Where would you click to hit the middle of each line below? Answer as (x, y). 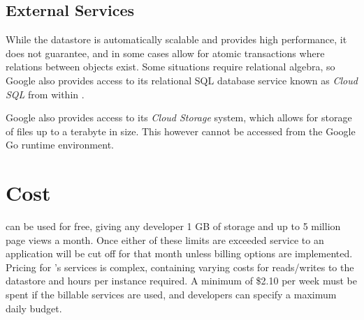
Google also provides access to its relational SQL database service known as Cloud (182, 80)
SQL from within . (45, 94)
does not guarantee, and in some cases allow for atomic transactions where (165, 53)
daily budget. (34, 308)
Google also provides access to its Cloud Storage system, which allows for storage (179, 117)
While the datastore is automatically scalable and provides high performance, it (176, 39)
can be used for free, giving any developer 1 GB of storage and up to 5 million (173, 226)
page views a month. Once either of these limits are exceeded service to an (165, 239)
